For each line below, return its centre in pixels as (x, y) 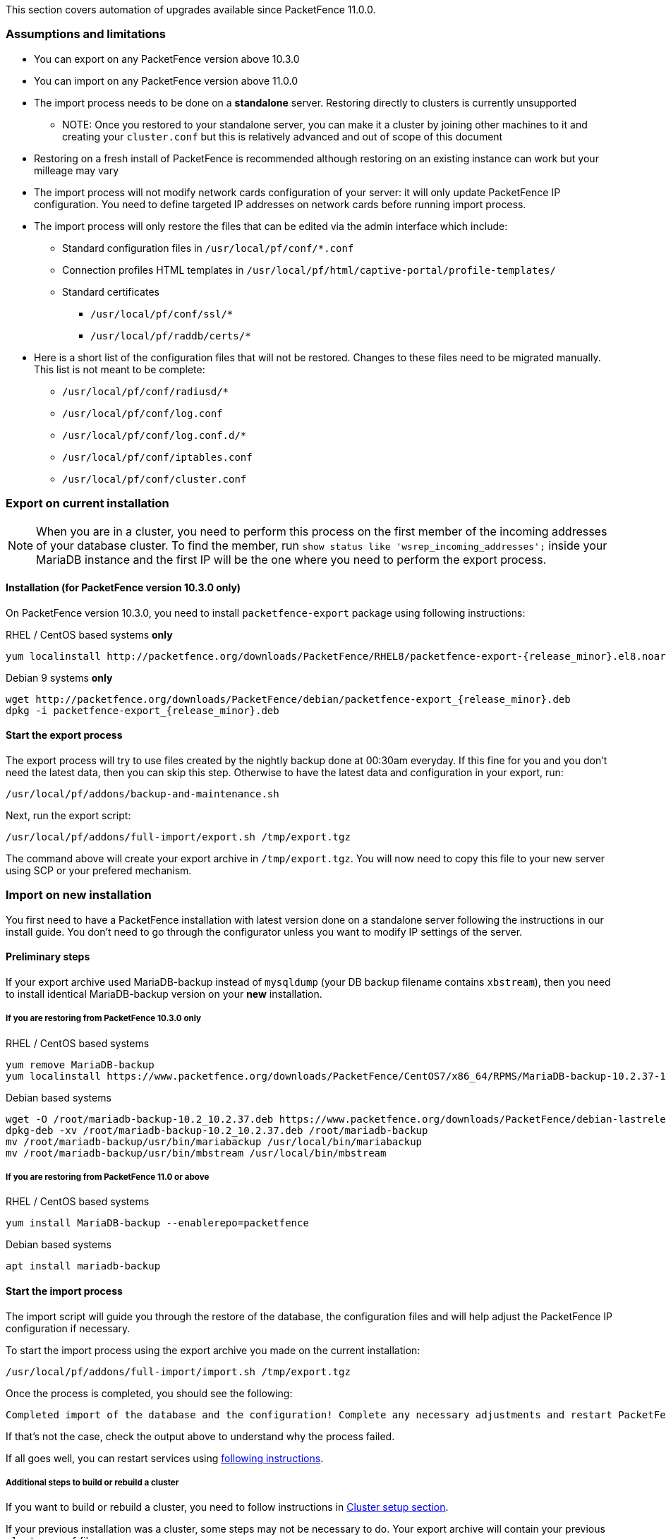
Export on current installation (87, 503)
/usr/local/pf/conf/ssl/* (162, 314)
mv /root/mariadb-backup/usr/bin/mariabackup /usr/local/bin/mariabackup (214, 1141)
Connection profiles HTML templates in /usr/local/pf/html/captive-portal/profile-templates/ (309, 270)
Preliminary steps (48, 957)
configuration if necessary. (68, 1328)
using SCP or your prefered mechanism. (99, 870)
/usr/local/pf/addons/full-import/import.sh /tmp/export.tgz (178, 1371)
